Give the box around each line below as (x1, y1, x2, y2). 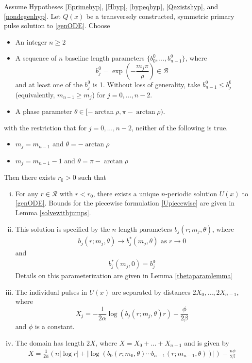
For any (15, 188, 38, 198)
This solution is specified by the (15, 223, 110, 234)
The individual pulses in (15, 286, 87, 297)
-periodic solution (165, 188, 218, 198)
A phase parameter (15, 106, 72, 116)
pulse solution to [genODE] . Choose (4, 20, 110, 31)
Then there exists (4, 172, 56, 182)
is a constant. (35, 321, 75, 331)
